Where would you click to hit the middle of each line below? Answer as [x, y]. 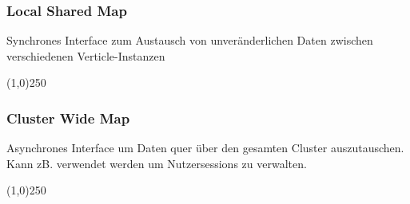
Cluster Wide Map [68, 118]
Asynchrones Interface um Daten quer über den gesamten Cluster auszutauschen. [205, 148]
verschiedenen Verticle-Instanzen [86, 55]
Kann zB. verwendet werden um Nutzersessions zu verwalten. [157, 163]
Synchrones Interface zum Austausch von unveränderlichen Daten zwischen [190, 40]
